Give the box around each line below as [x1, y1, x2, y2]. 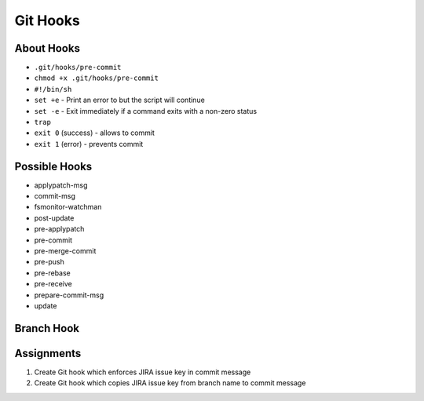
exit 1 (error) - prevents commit [34, 139, 144, 148]
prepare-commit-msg [34, 290, 104, 300]
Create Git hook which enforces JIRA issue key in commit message [34, 367, 251, 377]
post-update [34, 213, 75, 223]
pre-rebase [34, 268, 71, 278]
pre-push [34, 257, 64, 267]
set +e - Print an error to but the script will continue [34, 95, 206, 105]
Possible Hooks [14, 159, 93, 173]
